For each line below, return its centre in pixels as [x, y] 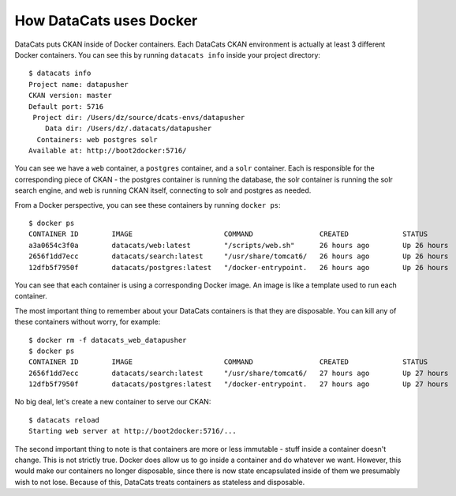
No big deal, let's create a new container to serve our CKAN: [113, 402]
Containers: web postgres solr [97, 139]
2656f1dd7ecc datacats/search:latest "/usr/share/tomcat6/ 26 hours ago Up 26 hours [239, 256]
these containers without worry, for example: [88, 322]
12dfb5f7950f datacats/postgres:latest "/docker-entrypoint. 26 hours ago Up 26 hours [239, 267]
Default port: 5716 [66, 106]
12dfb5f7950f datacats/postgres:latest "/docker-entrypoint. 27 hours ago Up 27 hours [239, 384]
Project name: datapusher [79, 84]
